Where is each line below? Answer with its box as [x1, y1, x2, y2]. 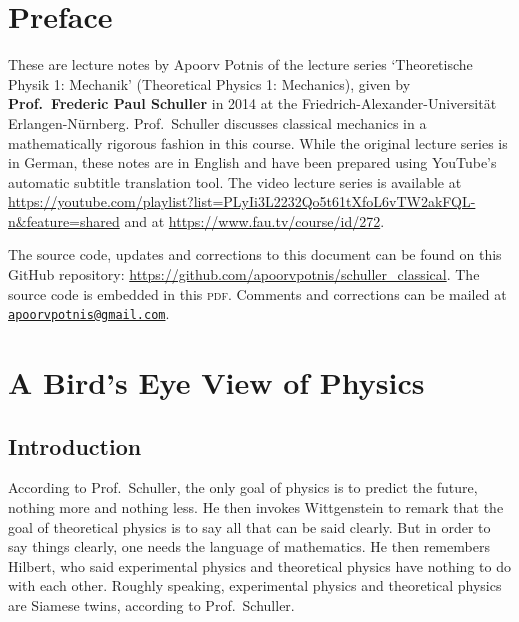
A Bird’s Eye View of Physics [8, 362, 425, 403]
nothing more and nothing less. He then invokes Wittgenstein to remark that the [8, 497, 504, 518]
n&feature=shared [8, 210, 120, 231]
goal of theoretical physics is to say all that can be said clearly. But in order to [8, 516, 491, 537]
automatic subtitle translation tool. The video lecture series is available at [8, 171, 462, 192]
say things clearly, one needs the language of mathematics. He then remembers [8, 536, 490, 557]
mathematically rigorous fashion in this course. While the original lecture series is [8, 132, 508, 153]
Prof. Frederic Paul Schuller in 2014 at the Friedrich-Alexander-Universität [8, 93, 497, 114]
